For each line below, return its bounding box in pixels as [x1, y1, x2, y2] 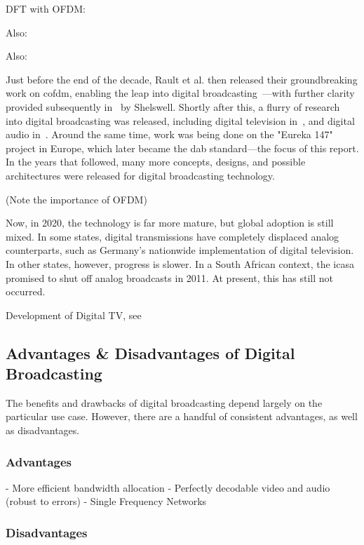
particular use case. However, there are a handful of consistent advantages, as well [6, 409, 358, 424]
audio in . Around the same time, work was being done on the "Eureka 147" [6, 127, 333, 142]
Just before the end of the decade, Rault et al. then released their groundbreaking [6, 72, 358, 86]
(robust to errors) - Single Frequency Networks [6, 494, 207, 509]
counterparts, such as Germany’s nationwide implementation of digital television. [6, 243, 354, 257]
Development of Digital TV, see [6, 307, 142, 322]
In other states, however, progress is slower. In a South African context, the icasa [6, 256, 354, 271]
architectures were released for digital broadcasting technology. [6, 168, 275, 182]
